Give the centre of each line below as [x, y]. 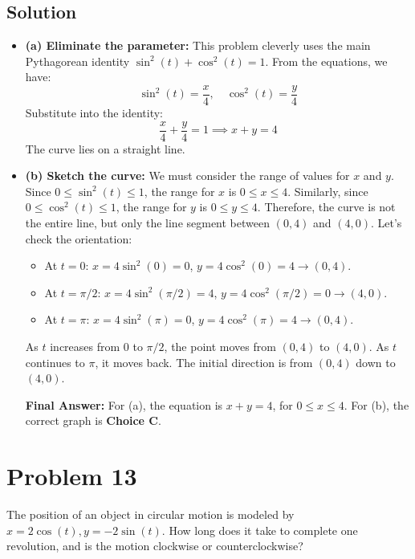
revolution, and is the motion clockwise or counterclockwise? [155, 546]
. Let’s [386, 223]
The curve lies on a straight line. [105, 148]
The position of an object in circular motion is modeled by [151, 514]
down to [376, 362]
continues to [55, 362]
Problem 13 [72, 476]
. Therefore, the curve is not [326, 207]
